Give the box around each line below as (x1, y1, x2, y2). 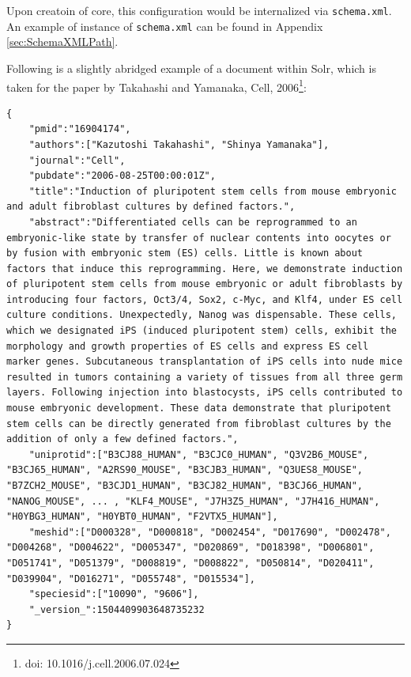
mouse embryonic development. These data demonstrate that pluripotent (6, 403, 391, 414)
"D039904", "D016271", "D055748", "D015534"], (6, 573, 255, 584)
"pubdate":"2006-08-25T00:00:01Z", (28, 170, 216, 182)
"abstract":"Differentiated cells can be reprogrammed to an (28, 216, 357, 228)
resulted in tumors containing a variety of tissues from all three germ (6, 371, 403, 383)
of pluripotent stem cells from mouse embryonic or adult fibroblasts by (6, 278, 403, 290)
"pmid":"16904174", (28, 123, 131, 135)
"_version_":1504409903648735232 (28, 603, 205, 615)
